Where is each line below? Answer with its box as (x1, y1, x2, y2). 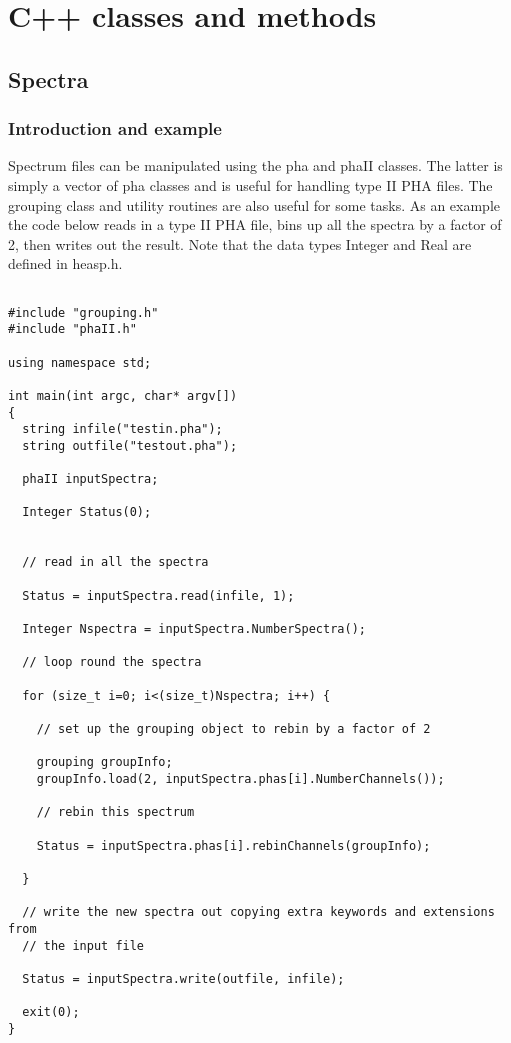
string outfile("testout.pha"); (22, 438, 238, 453)
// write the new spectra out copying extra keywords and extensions (22, 905, 495, 920)
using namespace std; (8, 355, 152, 370)
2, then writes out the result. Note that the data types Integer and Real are (8, 233, 472, 254)
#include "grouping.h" (8, 305, 159, 320)
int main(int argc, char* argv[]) (8, 388, 238, 403)
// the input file (22, 938, 145, 953)
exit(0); (22, 1005, 80, 1020)
